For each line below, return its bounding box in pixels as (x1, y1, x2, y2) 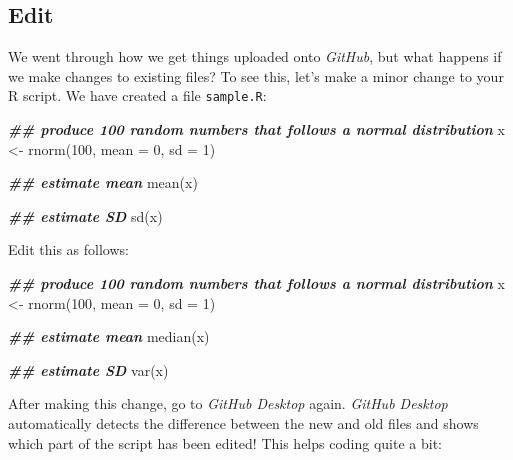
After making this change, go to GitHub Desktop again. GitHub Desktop (8, 393, 448, 414)
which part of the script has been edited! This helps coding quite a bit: (8, 432, 443, 453)
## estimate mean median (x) (8, 326, 210, 347)
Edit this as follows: (8, 239, 129, 260)
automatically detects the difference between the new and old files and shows (8, 412, 479, 433)
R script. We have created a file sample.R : (8, 85, 267, 106)
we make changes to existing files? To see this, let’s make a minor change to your (8, 65, 504, 86)
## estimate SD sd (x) (8, 205, 163, 226)
